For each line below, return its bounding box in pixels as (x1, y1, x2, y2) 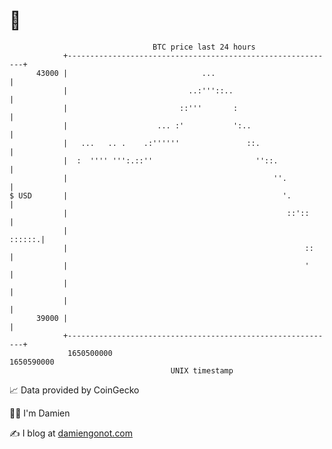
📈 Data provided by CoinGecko (9, 384, 140, 396)
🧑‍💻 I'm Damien (9, 407, 71, 419)
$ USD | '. (9, 190, 292, 201)
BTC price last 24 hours (152, 42, 256, 52)
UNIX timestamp (170, 365, 234, 376)
